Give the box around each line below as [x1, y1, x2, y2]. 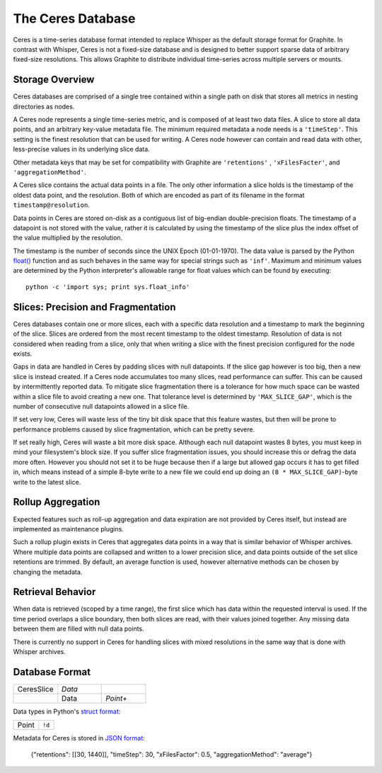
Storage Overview [13, 74, 95, 86]
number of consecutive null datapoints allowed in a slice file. [13, 402, 190, 410]
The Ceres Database [13, 11, 136, 26]
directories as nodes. [13, 102, 75, 111]
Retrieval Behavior [13, 586, 96, 598]
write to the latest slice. [13, 478, 81, 486]
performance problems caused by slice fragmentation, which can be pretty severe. [13, 425, 255, 434]
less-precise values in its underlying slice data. [13, 145, 150, 154]
